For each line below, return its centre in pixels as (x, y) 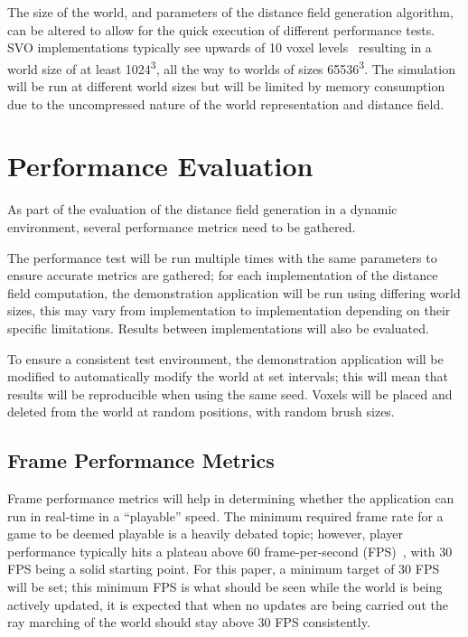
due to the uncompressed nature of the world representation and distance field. (226, 103)
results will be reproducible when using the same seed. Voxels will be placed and (230, 393)
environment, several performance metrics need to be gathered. (182, 226)
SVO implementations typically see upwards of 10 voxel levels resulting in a (220, 47)
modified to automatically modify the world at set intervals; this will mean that (228, 376)
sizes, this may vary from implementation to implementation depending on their (229, 310)
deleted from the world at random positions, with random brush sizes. (201, 412)
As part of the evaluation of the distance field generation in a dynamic (202, 209)
